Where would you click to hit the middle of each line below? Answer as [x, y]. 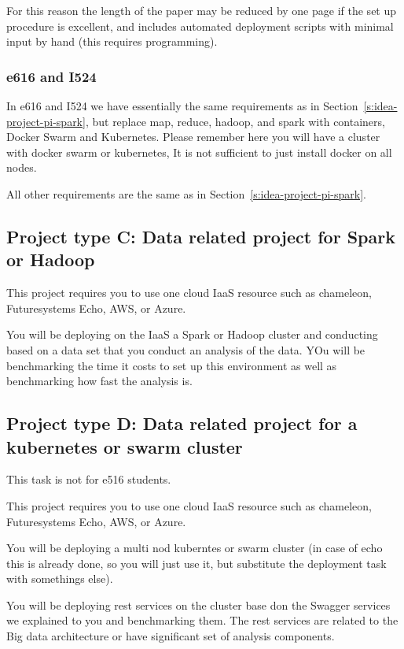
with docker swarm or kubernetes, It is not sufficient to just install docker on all [199, 152]
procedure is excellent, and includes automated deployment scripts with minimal [200, 26]
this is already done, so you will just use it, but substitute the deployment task [196, 563]
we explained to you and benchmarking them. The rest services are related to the [202, 620]
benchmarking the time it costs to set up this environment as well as [172, 365]
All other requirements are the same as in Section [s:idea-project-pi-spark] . [186, 193]
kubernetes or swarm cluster [125, 446]
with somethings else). [60, 579]
